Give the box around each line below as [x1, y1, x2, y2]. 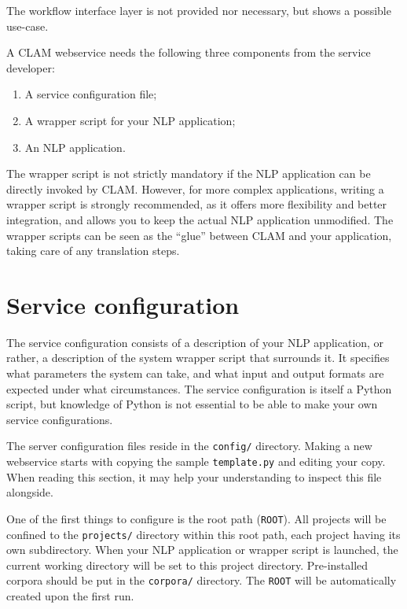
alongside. [6, 484, 53, 500]
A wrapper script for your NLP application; [24, 112, 236, 128]
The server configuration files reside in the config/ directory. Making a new [6, 437, 372, 454]
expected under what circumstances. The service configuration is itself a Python [6, 380, 392, 397]
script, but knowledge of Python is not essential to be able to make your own [6, 396, 378, 412]
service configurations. [6, 411, 113, 427]
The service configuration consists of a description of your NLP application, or [6, 334, 384, 350]
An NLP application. [24, 138, 126, 155]
